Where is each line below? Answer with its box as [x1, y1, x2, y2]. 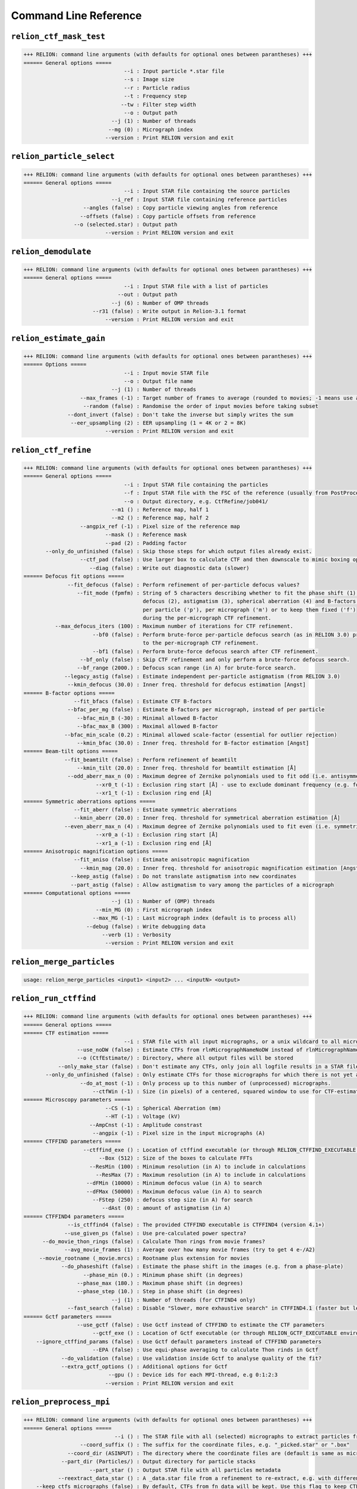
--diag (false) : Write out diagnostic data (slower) [89, 565, 250, 571]
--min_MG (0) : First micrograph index [95, 906, 212, 913]
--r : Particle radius [124, 84, 190, 91]
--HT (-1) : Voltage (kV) [105, 1113, 181, 1120]
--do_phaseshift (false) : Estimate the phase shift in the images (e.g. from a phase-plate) [61, 1263, 344, 1270]
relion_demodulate [11, 247, 92, 256]
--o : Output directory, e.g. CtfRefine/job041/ [124, 498, 269, 504]
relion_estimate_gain [11, 334, 105, 343]
